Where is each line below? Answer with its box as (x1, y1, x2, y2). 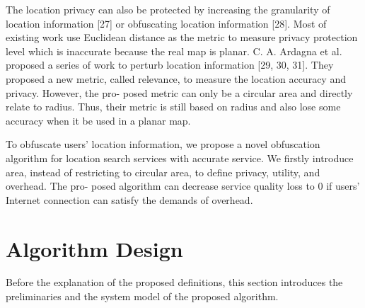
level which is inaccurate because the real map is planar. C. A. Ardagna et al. (6, 43, 342, 58)
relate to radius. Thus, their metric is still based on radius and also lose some (6, 99, 341, 114)
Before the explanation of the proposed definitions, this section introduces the (6, 275, 343, 290)
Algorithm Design (6, 234, 183, 263)
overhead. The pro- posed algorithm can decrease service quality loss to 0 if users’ (6, 178, 360, 193)
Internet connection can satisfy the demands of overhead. (6, 192, 253, 207)
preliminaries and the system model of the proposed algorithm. (6, 289, 279, 304)
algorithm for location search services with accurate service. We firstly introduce (6, 150, 354, 165)
